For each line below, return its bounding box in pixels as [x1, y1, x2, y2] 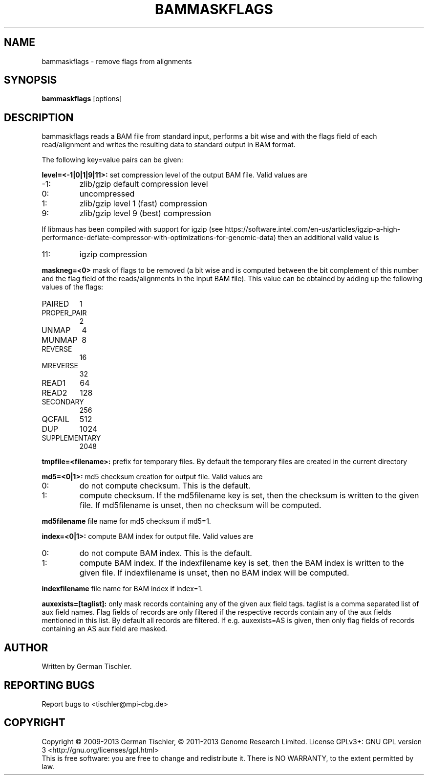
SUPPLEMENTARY [42, 434, 101, 443]
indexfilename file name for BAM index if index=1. [42, 584, 203, 593]
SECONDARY [42, 398, 84, 406]
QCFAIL [42, 414, 69, 424]
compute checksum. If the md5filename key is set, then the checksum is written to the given [79, 490, 419, 501]
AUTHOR [4, 641, 48, 654]
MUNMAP [41, 335, 78, 345]
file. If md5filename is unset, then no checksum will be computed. [79, 500, 321, 511]
